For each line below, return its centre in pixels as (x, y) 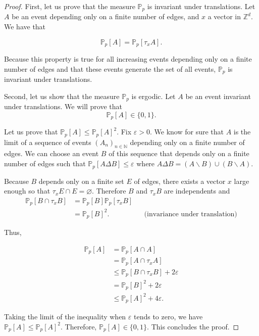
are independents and (197, 191)
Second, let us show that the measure (62, 96)
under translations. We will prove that (63, 106)
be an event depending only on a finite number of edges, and (106, 16)
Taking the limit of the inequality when (65, 317)
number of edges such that (45, 163)
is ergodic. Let (153, 96)
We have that (25, 27)
